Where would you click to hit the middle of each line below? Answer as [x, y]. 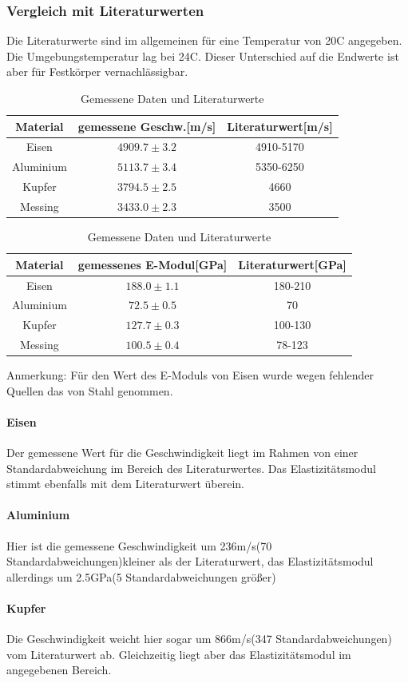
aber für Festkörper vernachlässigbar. [97, 71]
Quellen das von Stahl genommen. [90, 390]
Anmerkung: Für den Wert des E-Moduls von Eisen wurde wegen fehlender [190, 375]
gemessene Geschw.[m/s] [147, 126]
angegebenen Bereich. [59, 670]
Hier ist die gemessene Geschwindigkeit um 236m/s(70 [139, 545]
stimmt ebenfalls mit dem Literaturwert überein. [126, 484]
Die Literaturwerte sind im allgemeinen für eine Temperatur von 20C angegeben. [204, 40]
